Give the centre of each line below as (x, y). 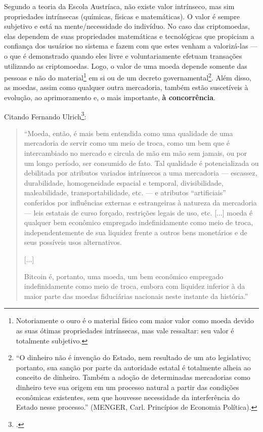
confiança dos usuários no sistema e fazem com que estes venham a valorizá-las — (131, 46)
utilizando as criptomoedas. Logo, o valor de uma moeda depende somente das (126, 66)
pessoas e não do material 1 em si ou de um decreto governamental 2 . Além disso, (128, 77)
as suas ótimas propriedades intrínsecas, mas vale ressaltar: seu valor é (125, 330)
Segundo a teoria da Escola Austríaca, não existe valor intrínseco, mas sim (119, 6)
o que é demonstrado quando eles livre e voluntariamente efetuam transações (123, 55)
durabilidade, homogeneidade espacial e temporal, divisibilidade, (124, 182)
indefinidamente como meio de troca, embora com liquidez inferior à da (135, 286)
